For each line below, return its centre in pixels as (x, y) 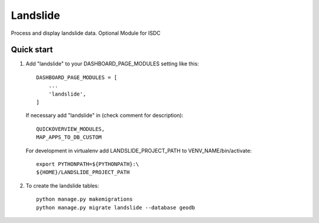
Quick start (32, 50)
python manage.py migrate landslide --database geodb (115, 207)
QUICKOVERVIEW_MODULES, (71, 129)
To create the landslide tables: (62, 185)
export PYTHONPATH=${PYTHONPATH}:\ (88, 164)
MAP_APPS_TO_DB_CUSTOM (69, 137)
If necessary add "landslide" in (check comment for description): (105, 116)
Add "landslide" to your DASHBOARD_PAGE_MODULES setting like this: (112, 64)
